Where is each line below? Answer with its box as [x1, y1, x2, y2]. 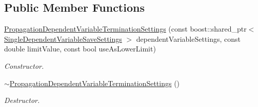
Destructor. [4, 95, 40, 105]
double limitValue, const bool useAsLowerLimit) [4, 43, 156, 54]
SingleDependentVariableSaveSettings [4, 33, 122, 44]
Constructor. [4, 60, 44, 71]
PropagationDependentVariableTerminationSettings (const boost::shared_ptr [4, 23, 247, 34]
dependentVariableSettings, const [136, 33, 241, 44]
